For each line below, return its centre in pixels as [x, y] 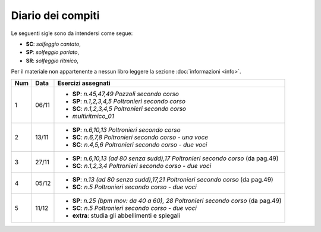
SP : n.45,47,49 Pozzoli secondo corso [126, 94]
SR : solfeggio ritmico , [52, 61]
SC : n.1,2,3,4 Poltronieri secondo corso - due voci [142, 166]
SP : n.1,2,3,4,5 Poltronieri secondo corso [129, 101]
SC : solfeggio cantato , [53, 44]
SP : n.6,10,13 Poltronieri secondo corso [126, 129]
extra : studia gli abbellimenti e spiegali [126, 215]
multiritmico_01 [93, 116]
